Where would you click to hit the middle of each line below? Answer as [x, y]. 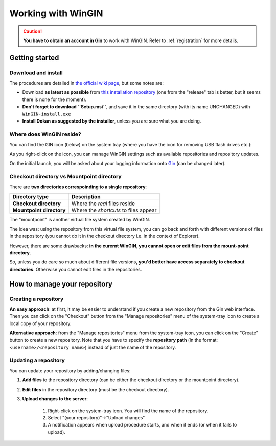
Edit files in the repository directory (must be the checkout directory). [96, 389]
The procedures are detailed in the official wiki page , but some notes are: [86, 83]
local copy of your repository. [40, 323]
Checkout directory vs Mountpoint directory [66, 176]
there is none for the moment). [54, 99]
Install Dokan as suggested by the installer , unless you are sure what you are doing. [112, 121]
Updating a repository [37, 360]
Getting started [34, 58]
